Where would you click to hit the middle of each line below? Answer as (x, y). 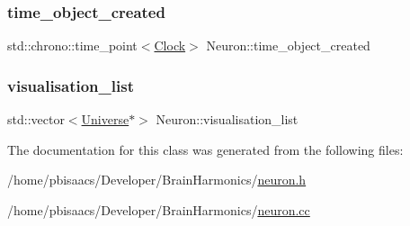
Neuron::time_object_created (288, 45)
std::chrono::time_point (72, 45)
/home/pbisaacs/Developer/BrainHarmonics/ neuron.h (157, 180)
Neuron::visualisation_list (227, 119)
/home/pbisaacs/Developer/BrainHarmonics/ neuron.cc (159, 209)
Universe (105, 119)
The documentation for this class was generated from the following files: (205, 149)
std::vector (36, 119)
